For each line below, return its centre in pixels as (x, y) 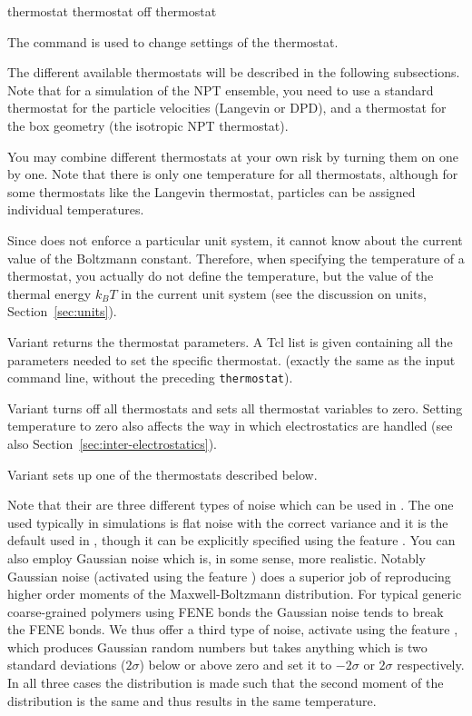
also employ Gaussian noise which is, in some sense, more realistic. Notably (216, 557)
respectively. (431, 665)
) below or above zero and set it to (236, 665)
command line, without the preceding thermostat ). (150, 378)
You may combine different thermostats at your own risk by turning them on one (233, 156)
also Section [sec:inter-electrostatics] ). (112, 443)
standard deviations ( (67, 665)
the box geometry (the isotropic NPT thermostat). (148, 125)
